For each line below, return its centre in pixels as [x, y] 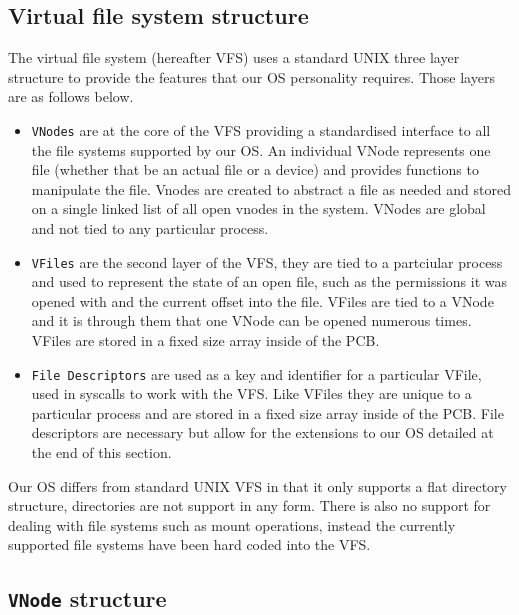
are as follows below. [71, 96]
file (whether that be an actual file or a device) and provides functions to [255, 169]
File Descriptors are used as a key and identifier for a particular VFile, [256, 373]
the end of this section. [101, 452]
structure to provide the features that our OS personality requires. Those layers [251, 76]
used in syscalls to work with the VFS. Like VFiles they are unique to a [251, 393]
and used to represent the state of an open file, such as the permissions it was [269, 281]
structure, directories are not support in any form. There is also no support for [249, 505]
